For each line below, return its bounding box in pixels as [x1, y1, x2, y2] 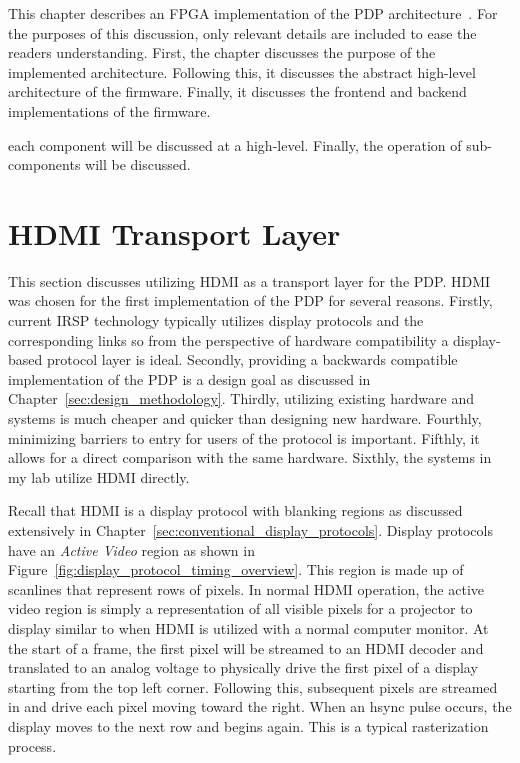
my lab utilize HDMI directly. [8, 466, 190, 487]
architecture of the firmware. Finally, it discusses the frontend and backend [8, 81, 467, 102]
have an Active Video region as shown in [8, 539, 255, 560]
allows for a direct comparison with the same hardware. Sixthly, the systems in [8, 447, 492, 468]
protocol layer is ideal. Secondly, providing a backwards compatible [46, 349, 458, 370]
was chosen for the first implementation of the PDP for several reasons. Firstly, [8, 290, 493, 311]
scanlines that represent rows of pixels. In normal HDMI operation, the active [8, 578, 484, 599]
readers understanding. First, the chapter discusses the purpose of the [8, 42, 436, 63]
